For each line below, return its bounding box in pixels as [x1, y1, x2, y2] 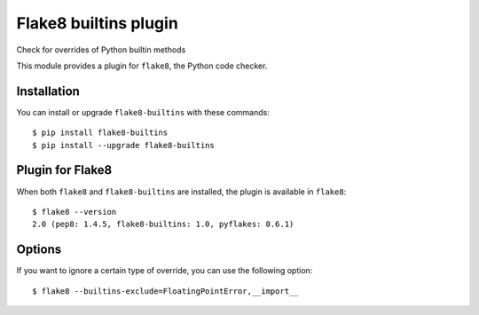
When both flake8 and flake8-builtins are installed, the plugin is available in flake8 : [16, 186, 347, 197]
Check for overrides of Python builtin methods [16, 44, 186, 55]
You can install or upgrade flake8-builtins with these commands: [16, 106, 270, 117]
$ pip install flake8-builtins [32, 128, 169, 138]
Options [16, 242, 62, 257]
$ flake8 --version [32, 207, 117, 217]
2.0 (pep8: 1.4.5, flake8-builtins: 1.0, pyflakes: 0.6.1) [32, 219, 294, 230]
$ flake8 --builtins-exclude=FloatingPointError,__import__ [32, 286, 299, 296]
